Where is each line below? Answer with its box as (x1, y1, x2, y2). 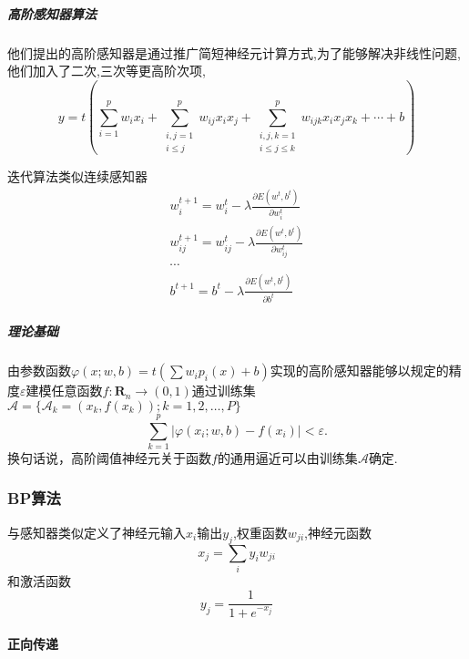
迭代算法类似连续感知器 (7, 167, 148, 186)
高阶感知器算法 (7, 4, 97, 23)
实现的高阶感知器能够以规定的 (270, 361, 449, 380)
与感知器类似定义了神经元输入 (7, 522, 186, 541)
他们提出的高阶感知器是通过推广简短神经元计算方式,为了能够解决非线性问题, (7, 43, 461, 62)
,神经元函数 (304, 522, 372, 541)
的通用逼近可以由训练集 (217, 448, 358, 467)
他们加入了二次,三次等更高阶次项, (7, 61, 206, 80)
